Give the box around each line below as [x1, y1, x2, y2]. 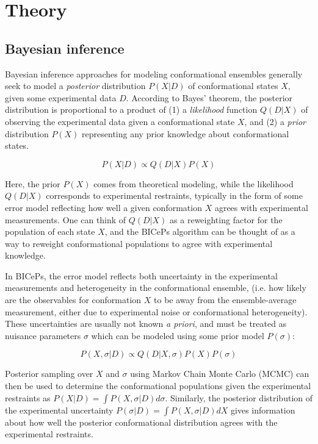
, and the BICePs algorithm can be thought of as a [104, 225, 295, 238]
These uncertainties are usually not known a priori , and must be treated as [5, 317, 287, 330]
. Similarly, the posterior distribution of [165, 391, 313, 404]
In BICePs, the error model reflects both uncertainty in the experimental [5, 269, 278, 282]
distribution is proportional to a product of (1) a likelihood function [5, 103, 258, 116]
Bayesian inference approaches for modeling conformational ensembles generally [5, 67, 303, 80]
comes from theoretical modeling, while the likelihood [93, 177, 294, 190]
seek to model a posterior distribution [5, 79, 146, 92]
